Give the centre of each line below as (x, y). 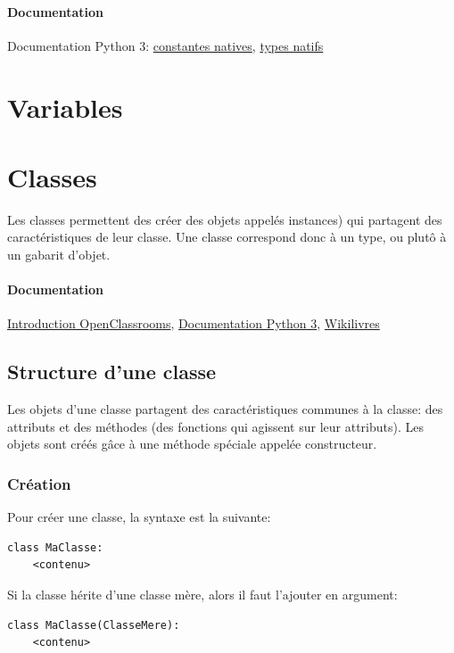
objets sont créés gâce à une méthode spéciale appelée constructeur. (192, 444)
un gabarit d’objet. (59, 255)
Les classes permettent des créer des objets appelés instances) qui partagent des (225, 219)
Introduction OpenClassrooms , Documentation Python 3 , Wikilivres (194, 323)
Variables (65, 107)
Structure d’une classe (112, 372)
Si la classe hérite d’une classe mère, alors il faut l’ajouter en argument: (202, 595)
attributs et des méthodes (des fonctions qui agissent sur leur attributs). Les (215, 426)
